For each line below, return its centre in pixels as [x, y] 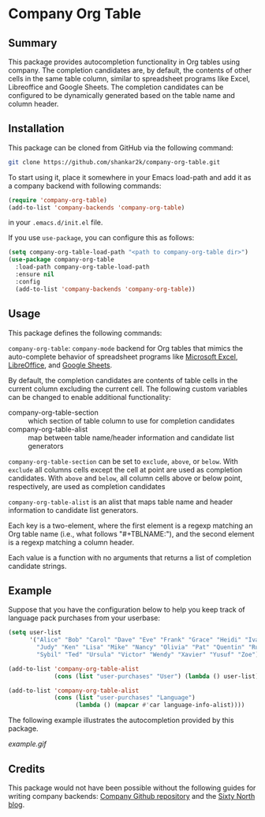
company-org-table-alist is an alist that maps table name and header [121, 502]
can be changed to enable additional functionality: [90, 397]
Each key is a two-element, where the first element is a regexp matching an [131, 525]
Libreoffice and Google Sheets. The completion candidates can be [116, 87]
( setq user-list [35, 633]
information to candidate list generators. [73, 510]
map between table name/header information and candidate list [131, 437]
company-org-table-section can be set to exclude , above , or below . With [123, 461]
